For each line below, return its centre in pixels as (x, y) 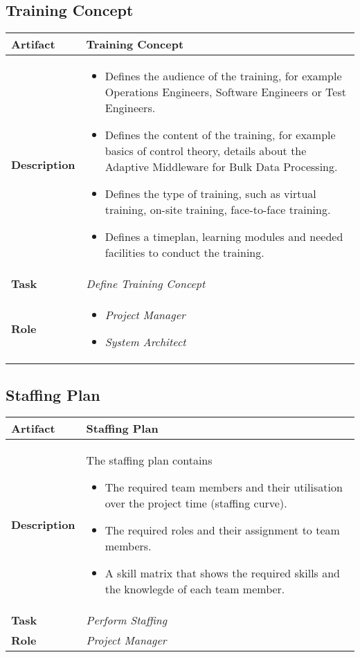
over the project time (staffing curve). (196, 503)
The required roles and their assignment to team (222, 530)
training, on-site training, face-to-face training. (218, 210)
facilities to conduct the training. (184, 253)
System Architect (145, 342)
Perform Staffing (127, 620)
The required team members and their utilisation (224, 487)
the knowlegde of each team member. (195, 589)
